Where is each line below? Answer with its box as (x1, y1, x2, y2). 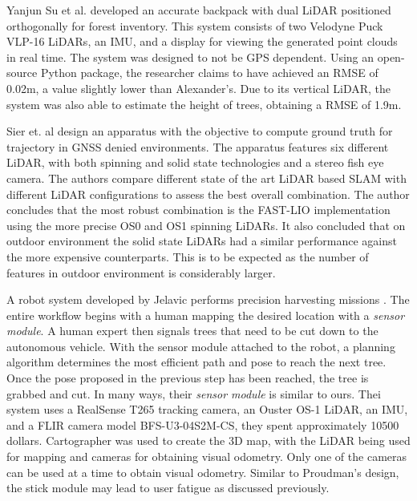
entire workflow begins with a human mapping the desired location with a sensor (6, 306, 405, 323)
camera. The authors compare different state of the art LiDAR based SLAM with (6, 169, 407, 186)
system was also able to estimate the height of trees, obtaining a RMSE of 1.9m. (6, 95, 402, 112)
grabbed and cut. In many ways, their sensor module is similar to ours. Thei (6, 385, 381, 402)
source (6, 64, 38, 81)
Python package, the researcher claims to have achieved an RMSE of (40, 64, 379, 81)
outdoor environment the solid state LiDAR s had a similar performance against (6, 232, 397, 249)
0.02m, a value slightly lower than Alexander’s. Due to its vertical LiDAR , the (6, 79, 391, 96)
